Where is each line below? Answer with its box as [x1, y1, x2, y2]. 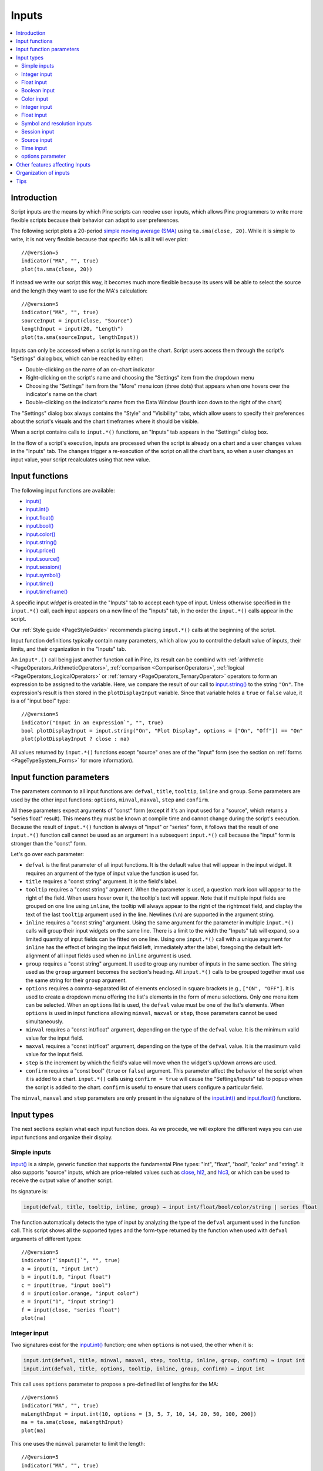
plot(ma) [21, 1427, 46, 1434]
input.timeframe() [25, 588, 68, 595]
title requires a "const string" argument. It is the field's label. [25, 878, 178, 885]
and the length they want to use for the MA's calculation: [11, 287, 148, 294]
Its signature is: [11, 1187, 48, 1194]
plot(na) [21, 1315, 46, 1322]
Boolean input [21, 87, 55, 94]
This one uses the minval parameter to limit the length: [11, 1440, 146, 1447]
